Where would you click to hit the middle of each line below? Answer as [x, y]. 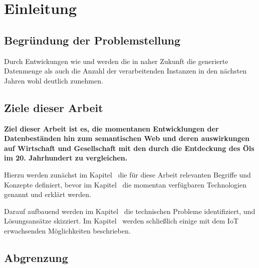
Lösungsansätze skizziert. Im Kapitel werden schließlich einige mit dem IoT [121, 221]
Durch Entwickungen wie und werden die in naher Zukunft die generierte [116, 61]
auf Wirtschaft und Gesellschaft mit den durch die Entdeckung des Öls [129, 148]
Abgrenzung [36, 257]
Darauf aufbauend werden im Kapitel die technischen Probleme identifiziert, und [130, 211]
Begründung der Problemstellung [92, 40]
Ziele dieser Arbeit [54, 107]
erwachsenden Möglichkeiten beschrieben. [67, 230]
